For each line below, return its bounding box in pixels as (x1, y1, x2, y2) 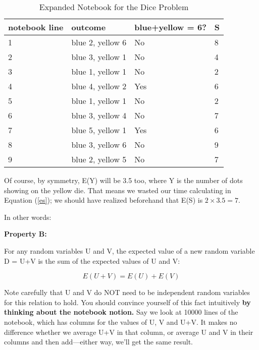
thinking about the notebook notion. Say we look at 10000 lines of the (4, 307, 238, 317)
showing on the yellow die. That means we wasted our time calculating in (4, 185, 231, 195)
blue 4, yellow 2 (71, 80, 127, 92)
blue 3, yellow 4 (71, 109, 127, 121)
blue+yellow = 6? (134, 21, 206, 33)
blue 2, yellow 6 (71, 36, 127, 48)
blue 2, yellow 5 (71, 153, 127, 165)
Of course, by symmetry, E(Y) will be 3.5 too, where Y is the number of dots (4, 175, 243, 185)
